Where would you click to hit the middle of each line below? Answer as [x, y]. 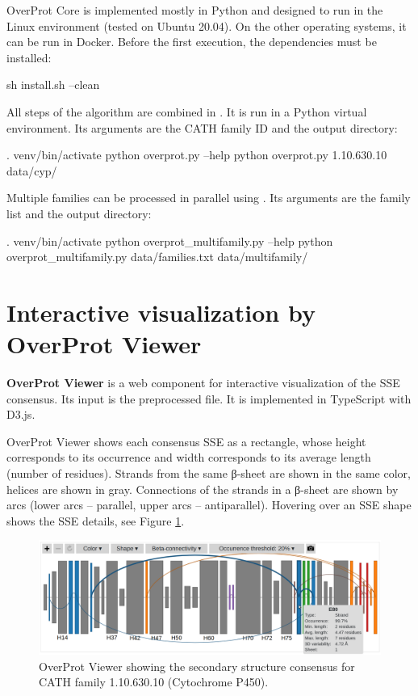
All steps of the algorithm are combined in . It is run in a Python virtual [187, 111]
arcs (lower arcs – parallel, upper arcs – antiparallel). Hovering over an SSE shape [209, 505]
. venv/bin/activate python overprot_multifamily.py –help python [170, 240]
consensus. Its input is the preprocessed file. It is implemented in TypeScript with [209, 398]
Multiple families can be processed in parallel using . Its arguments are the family [209, 198]
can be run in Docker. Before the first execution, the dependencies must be [192, 42]
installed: [29, 57]
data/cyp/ [32, 170]
